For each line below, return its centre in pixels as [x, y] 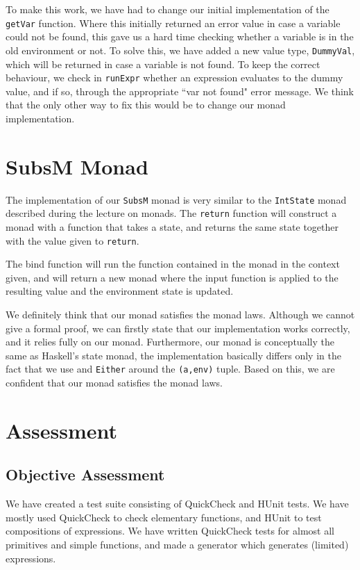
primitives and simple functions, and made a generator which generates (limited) [177, 544]
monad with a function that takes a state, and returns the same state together [172, 226]
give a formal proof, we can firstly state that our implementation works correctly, [178, 328]
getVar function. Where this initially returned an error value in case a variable [173, 23]
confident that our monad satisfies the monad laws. [114, 383]
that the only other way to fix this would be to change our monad [146, 105]
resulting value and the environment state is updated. [120, 291]
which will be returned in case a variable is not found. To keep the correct [163, 64]
